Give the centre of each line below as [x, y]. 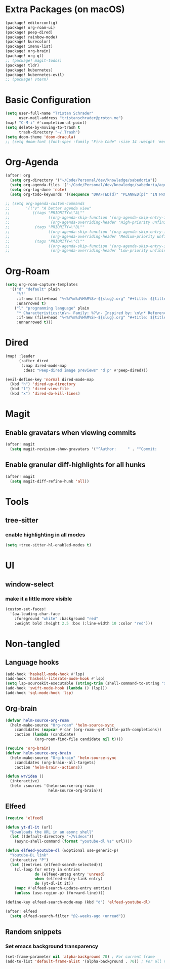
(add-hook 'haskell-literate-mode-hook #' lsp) [55, 679]
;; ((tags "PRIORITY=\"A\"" [45, 213]
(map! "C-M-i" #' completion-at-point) [46, 123]
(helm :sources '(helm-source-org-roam [52, 786]
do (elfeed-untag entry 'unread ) [70, 874]
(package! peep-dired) [29, 32]
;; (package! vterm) [27, 80]
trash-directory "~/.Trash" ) [49, 132]
